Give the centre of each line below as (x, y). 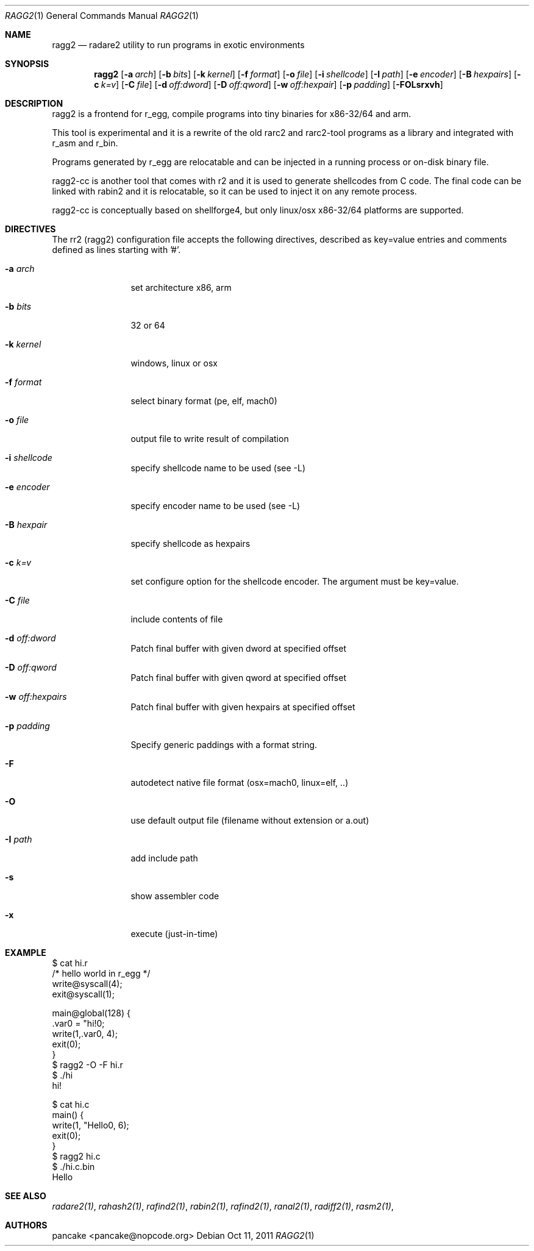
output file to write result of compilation (210, 439)
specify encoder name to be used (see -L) (215, 506)
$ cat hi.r (70, 963)
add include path (164, 858)
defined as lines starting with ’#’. (116, 250)
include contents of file (177, 619)
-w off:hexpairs (36, 697)
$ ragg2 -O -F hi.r (87, 1065)
